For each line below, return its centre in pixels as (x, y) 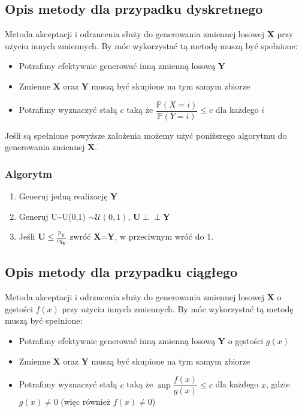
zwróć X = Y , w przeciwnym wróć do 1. (142, 236)
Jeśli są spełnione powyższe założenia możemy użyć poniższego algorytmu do (146, 135)
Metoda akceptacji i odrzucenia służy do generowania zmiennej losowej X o (143, 297)
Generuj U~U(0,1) (52, 216)
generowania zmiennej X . (51, 147)
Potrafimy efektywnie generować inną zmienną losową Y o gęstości (141, 341)
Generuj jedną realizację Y (68, 196)
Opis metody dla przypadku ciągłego (121, 272)
